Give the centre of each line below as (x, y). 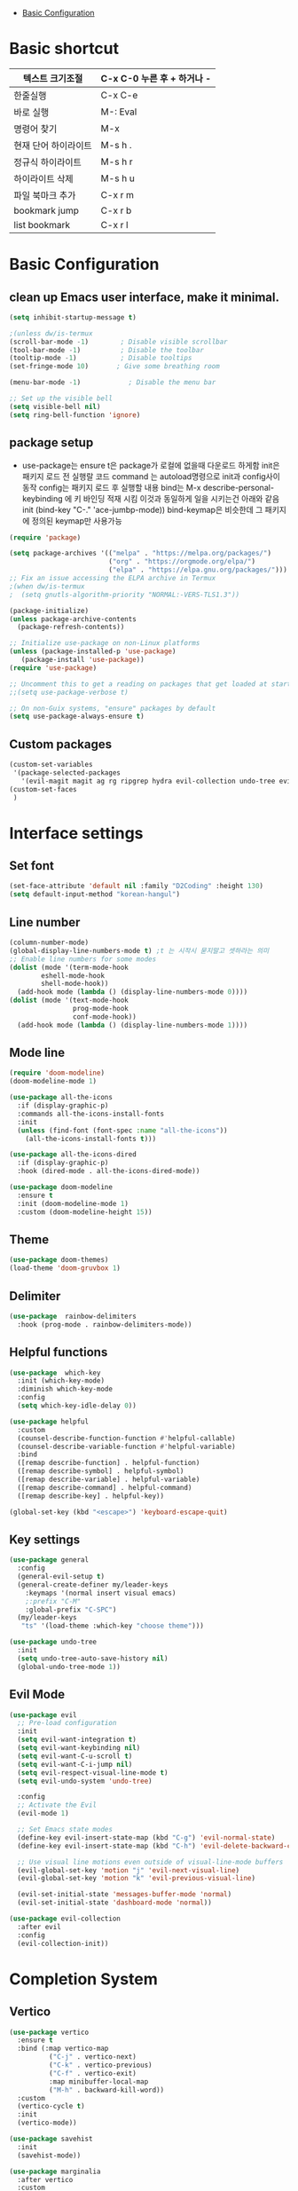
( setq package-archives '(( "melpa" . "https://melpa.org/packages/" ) (141, 554)
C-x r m (118, 194)
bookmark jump (47, 210)
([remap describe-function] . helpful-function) (109, 1463)
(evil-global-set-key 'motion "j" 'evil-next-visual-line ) (129, 1870)
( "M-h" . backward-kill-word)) (106, 2090)
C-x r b (116, 210)
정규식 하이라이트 (48, 162)
